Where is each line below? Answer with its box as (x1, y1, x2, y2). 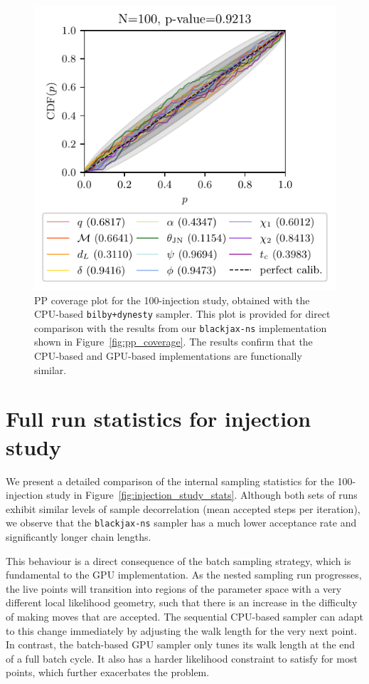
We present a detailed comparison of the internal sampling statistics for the (6, 473, 334, 488)
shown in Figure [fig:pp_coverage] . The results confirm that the (34, 334, 313, 349)
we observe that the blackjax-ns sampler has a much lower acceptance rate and (6, 515, 357, 530)
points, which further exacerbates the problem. (6, 665, 210, 680)
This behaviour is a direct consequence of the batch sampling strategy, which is (6, 553, 351, 568)
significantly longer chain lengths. (6, 529, 151, 544)
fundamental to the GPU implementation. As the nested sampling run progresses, (6, 567, 362, 582)
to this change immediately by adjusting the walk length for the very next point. (6, 623, 358, 638)
